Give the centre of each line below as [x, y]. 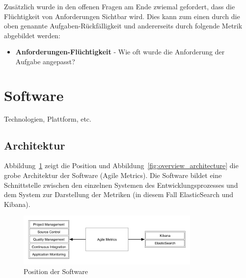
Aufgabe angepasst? [45, 61]
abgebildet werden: [32, 35]
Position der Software [56, 271]
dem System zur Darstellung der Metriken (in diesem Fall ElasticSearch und [119, 194]
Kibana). [17, 204]
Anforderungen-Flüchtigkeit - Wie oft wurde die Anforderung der [120, 52]
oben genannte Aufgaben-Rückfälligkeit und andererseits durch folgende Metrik [123, 26]
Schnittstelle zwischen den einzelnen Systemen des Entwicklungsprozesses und [121, 185]
